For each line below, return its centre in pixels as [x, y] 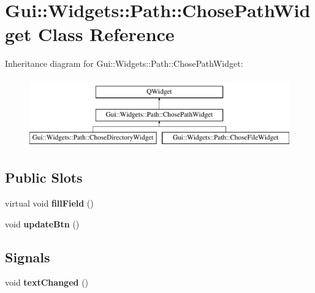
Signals [28, 257]
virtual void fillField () [49, 203]
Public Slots [44, 177]
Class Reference [106, 34]
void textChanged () [47, 282]
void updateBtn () [42, 223]
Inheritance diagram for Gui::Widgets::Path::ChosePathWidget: [124, 63]
